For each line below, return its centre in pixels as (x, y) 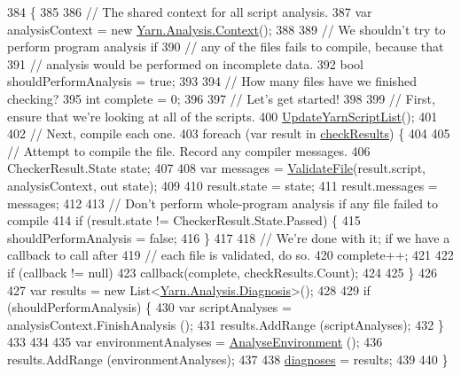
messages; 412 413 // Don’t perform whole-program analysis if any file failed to (223, 203)
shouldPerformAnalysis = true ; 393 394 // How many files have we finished (212, 81)
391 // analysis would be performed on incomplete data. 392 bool (185, 63)
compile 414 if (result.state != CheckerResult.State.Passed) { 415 (184, 220)
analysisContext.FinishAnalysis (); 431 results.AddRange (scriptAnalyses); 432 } (226, 324)
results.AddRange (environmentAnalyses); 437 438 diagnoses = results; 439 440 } (228, 359)
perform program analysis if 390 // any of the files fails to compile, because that (226, 47)
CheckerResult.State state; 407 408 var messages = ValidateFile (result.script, (216, 168)
